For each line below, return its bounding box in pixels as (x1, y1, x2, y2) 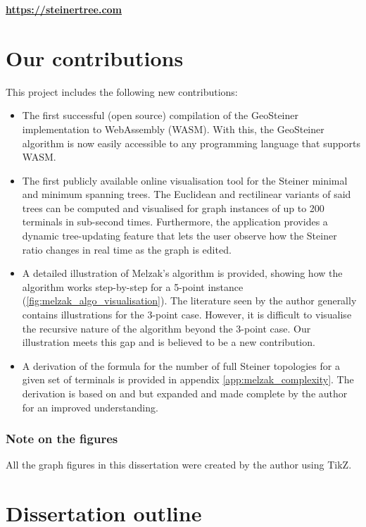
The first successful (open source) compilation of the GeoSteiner (22, 108, 298, 123)
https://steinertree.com (6, 2, 122, 16)
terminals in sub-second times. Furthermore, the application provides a (22, 214, 328, 229)
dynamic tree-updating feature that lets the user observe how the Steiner (22, 228, 337, 243)
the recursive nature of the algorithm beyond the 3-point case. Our (22, 321, 311, 335)
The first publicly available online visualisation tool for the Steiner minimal (22, 173, 348, 187)
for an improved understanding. (22, 399, 158, 414)
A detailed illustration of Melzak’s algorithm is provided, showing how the (22, 266, 343, 280)
